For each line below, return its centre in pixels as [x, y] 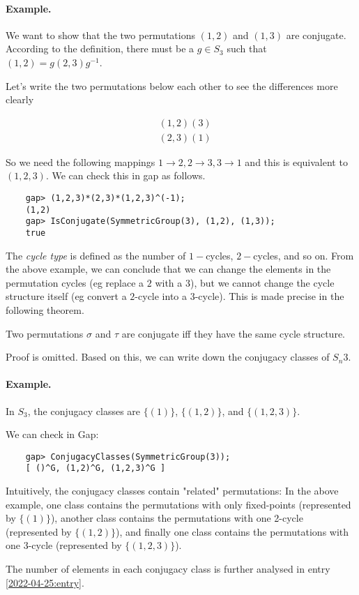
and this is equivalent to [296, 161]
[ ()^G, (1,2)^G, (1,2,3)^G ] [96, 468]
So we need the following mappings [81, 161]
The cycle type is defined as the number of [96, 255]
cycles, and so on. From [304, 255]
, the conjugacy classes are [84, 411]
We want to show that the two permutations [101, 35]
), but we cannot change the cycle [262, 282]
